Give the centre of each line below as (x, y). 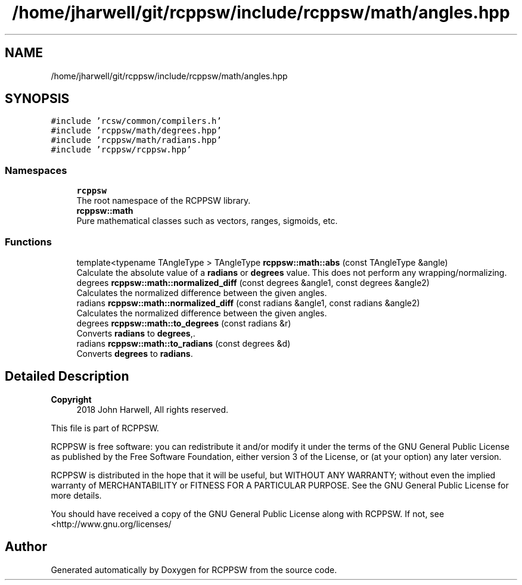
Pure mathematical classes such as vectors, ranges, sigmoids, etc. (207, 221)
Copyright (71, 399)
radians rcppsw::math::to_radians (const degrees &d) (184, 343)
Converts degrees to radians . (135, 353)
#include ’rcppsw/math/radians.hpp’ (136, 140)
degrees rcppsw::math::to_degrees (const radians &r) (184, 323)
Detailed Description (67, 376)
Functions (28, 242)
